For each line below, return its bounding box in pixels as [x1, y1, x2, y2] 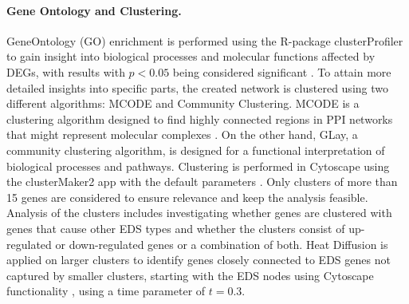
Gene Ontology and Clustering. [6, 2, 182, 18]
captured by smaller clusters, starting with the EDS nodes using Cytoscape [6, 266, 374, 283]
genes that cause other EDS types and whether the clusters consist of [6, 219, 345, 236]
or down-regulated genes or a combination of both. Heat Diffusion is [55, 235, 388, 252]
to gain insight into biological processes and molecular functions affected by [6, 48, 376, 65]
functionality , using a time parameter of [6, 282, 206, 299]
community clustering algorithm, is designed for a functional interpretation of [6, 141, 385, 158]
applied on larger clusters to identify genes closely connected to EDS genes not [6, 251, 391, 268]
